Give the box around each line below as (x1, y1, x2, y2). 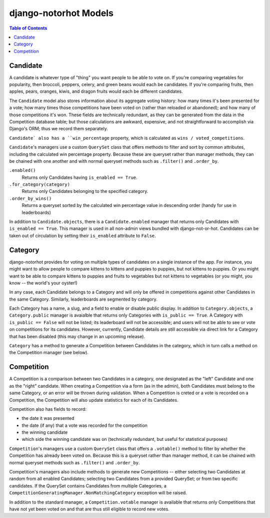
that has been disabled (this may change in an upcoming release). (9, 333, 145, 339)
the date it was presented (21, 415, 74, 421)
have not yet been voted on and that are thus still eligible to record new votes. (9, 506, 169, 512)
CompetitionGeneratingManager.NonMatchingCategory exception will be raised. (9, 490, 187, 496)
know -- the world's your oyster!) (9, 280, 77, 286)
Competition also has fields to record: (9, 406, 87, 412)
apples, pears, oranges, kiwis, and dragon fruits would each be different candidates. (9, 88, 183, 95)
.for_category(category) (9, 182, 70, 187)
